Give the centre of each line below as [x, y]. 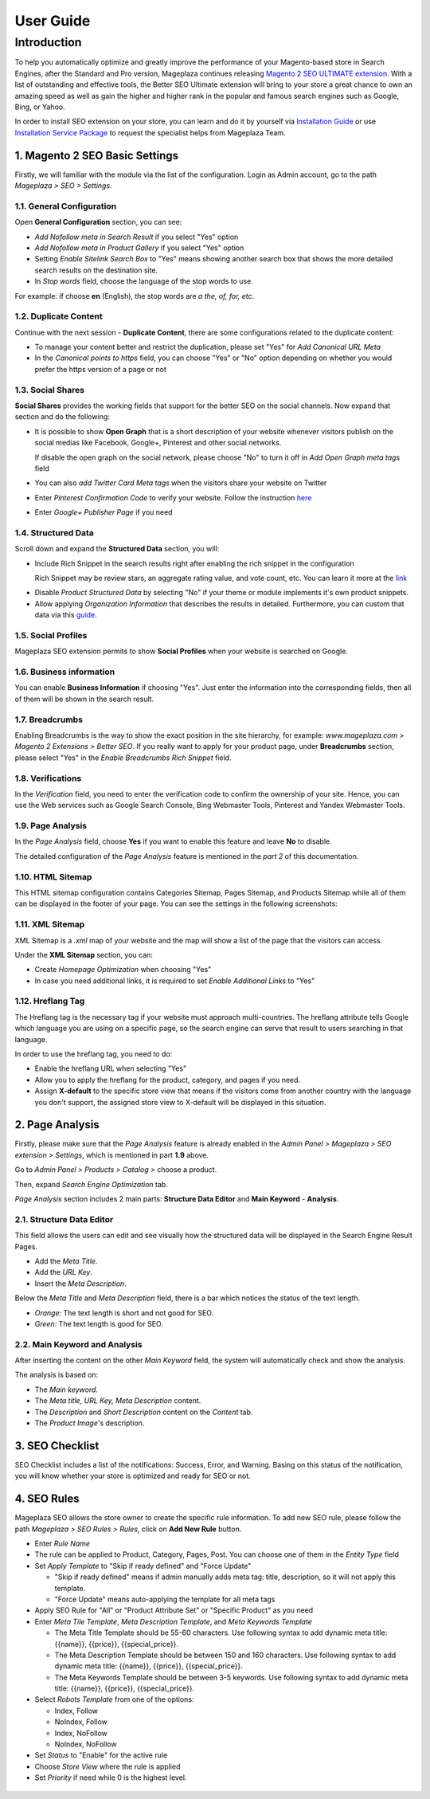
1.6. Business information [65, 672]
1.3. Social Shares [50, 390]
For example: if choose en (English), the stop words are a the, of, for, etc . [135, 296]
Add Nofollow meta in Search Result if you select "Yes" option [137, 237]
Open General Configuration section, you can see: [98, 222]
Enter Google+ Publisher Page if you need [104, 512]
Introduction [48, 42]
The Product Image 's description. [90, 1423]
